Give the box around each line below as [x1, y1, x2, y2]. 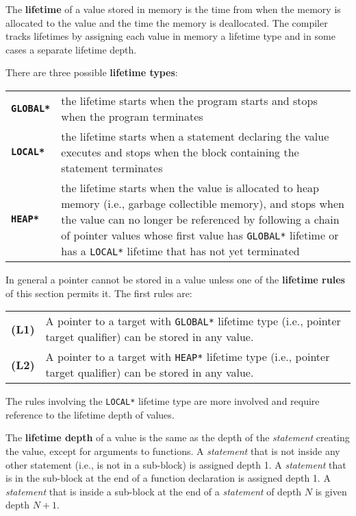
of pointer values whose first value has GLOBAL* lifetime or [61, 226, 339, 243]
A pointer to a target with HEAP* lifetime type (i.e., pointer [45, 349, 330, 365]
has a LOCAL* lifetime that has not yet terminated [61, 242, 300, 259]
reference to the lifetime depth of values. [5, 407, 175, 421]
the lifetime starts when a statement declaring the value [61, 128, 329, 144]
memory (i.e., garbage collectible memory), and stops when [61, 195, 344, 211]
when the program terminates [61, 108, 203, 124]
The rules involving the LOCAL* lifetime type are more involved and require [5, 394, 320, 408]
